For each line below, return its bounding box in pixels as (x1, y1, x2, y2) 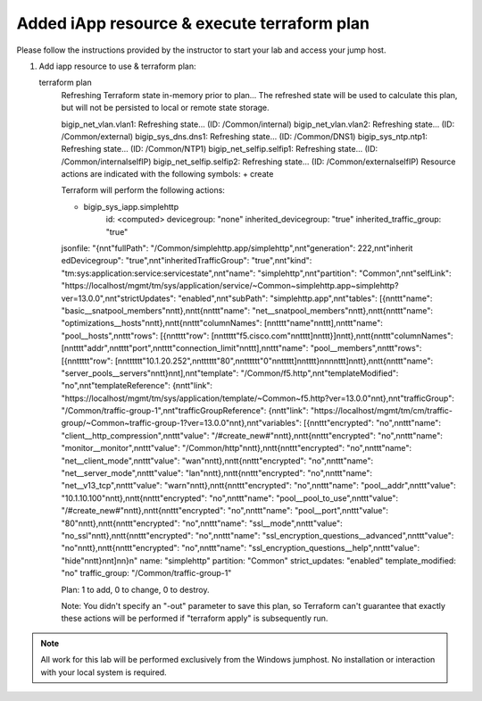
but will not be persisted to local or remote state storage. (61, 103, 270, 113)
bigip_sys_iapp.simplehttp (83, 201, 179, 212)
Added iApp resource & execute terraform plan (16, 13, 370, 33)
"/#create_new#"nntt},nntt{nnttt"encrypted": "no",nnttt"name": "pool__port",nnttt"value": (61, 505, 388, 516)
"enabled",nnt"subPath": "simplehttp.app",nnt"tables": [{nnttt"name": (178, 293, 433, 304)
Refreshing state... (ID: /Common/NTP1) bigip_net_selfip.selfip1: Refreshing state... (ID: (61, 144, 378, 154)
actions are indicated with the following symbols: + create (61, 169, 274, 179)
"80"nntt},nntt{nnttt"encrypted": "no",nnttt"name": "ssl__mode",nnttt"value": (61, 518, 343, 529)
